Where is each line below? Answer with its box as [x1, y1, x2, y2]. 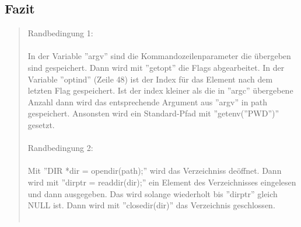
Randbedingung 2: [27, 142, 93, 154]
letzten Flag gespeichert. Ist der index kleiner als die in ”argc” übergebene [27, 84, 293, 97]
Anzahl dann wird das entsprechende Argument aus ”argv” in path [27, 95, 268, 108]
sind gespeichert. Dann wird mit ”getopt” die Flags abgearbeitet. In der [27, 61, 285, 73]
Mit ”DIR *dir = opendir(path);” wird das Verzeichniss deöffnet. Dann [27, 164, 282, 177]
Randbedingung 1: [27, 27, 93, 39]
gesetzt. [27, 118, 55, 130]
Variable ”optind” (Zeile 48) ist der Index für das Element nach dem [27, 73, 273, 85]
